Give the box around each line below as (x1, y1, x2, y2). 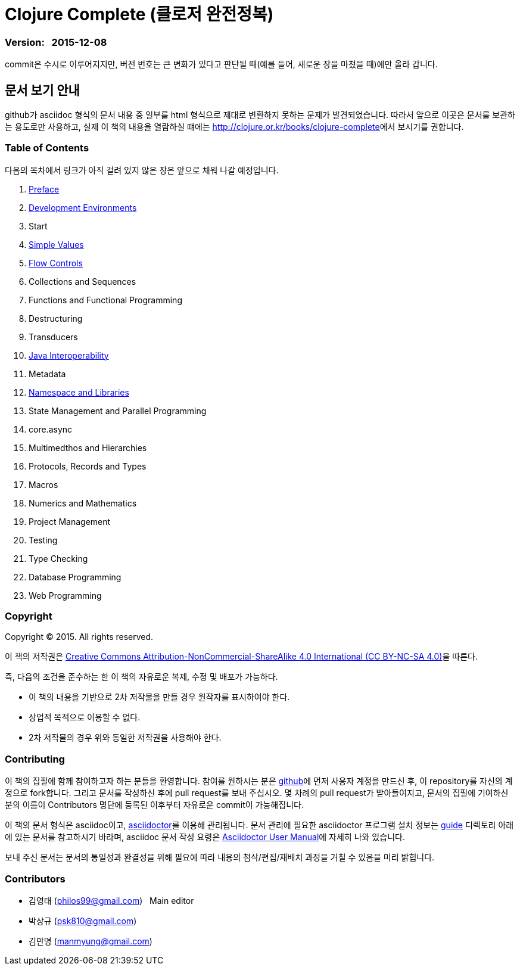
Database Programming (29, 571, 122, 582)
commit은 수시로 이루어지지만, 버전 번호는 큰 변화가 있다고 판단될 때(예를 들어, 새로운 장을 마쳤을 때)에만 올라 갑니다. (5, 59, 438, 70)
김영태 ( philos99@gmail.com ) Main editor (29, 895, 194, 906)
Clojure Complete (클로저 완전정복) (5, 4, 274, 24)
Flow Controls (29, 257, 83, 268)
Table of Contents (5, 142, 89, 154)
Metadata (29, 368, 66, 379)
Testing (29, 534, 58, 545)
